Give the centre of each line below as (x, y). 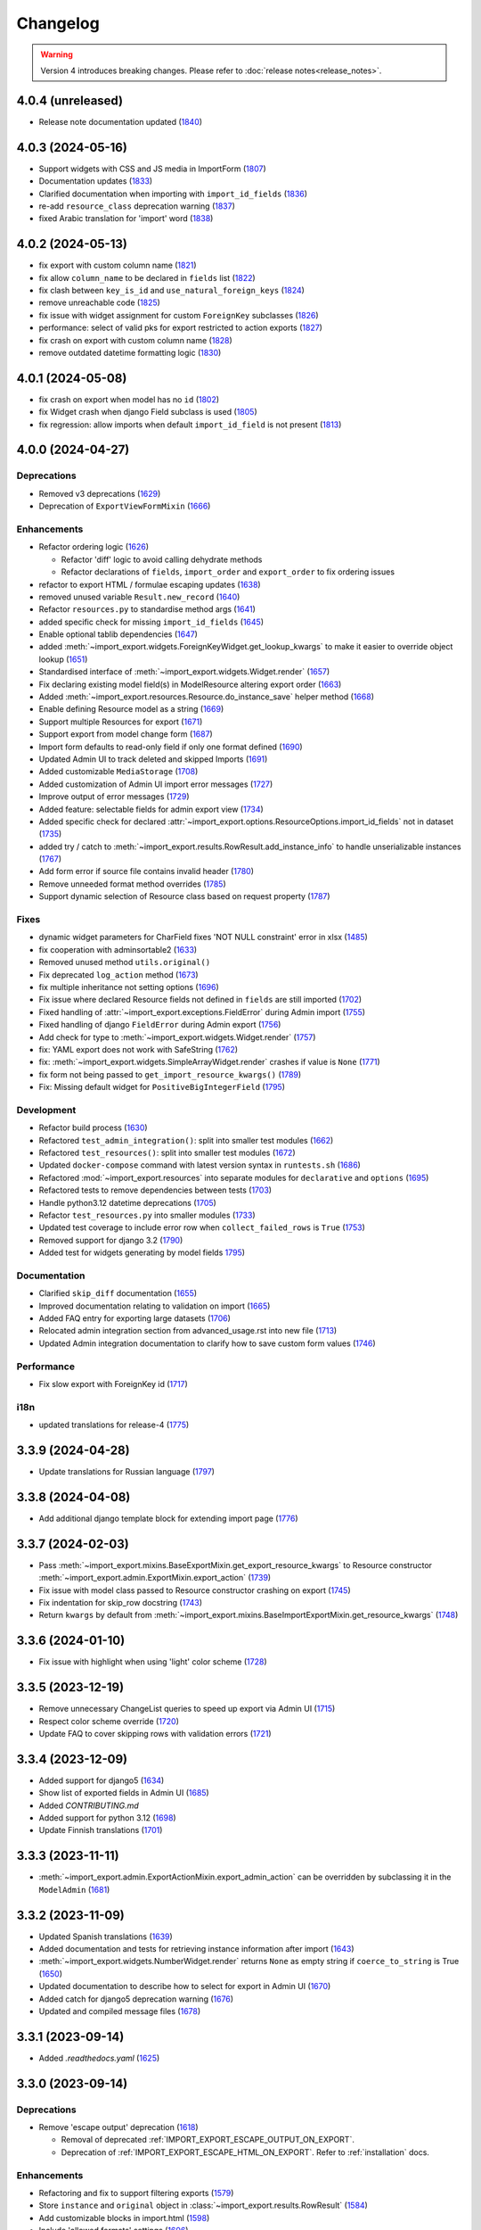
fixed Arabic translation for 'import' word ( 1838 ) (126, 219)
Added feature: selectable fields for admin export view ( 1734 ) (151, 809)
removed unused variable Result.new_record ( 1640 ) (139, 597)
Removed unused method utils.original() (125, 962)
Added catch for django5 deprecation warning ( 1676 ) (136, 1999)
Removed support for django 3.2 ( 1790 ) (111, 1240)
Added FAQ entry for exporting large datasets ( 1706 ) (135, 1318)
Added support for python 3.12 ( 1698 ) (108, 1818)
